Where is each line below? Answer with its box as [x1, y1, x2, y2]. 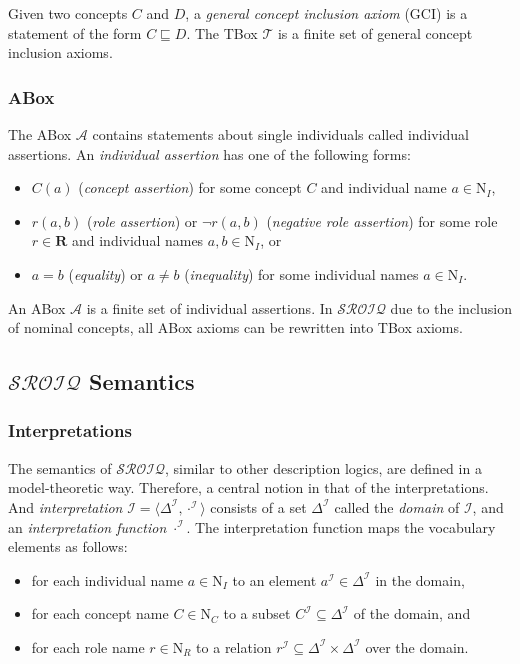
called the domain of [334, 496, 460, 517]
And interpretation [8, 496, 123, 517]
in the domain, [375, 569, 465, 590]
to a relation [196, 636, 272, 657]
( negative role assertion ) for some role [266, 210, 498, 231]
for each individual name [31, 569, 184, 590]
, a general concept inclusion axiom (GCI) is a [185, 3, 468, 23]
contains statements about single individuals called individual [92, 124, 469, 144]
